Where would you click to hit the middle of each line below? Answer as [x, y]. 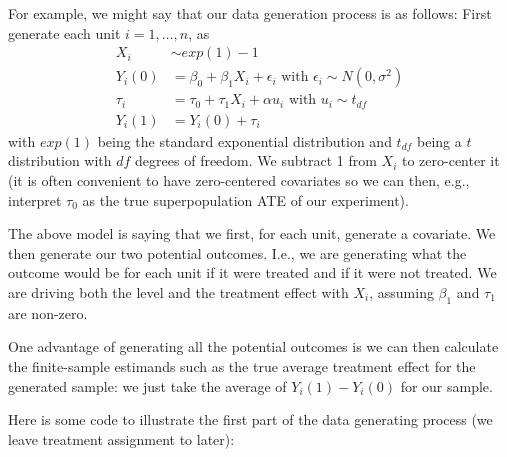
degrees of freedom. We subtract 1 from [256, 160]
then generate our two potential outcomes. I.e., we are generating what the [237, 252]
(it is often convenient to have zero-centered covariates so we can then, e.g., [239, 179]
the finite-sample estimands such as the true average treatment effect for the [242, 365]
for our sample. [446, 385]
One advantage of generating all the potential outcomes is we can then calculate [253, 346]
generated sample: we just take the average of [147, 385]
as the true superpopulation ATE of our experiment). [245, 199]
